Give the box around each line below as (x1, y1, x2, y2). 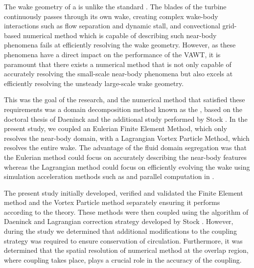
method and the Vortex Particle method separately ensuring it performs (4, 197, 220, 207)
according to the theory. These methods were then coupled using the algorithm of (4, 206, 249, 217)
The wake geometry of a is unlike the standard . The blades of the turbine (4, 1, 227, 11)
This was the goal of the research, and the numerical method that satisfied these (4, 94, 245, 105)
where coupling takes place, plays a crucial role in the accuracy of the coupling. (4, 254, 242, 265)
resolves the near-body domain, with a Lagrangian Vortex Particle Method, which (4, 133, 250, 143)
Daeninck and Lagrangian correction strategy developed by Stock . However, (4, 216, 233, 226)
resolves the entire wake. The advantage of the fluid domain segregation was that (4, 142, 247, 153)
